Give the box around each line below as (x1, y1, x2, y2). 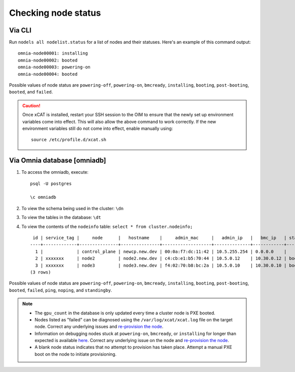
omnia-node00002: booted (18, 57, 78, 63)
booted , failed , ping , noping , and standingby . (9, 287, 113, 293)
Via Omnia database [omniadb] (9, 156, 107, 165)
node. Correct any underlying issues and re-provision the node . (34, 324, 164, 330)
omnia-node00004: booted (18, 71, 78, 77)
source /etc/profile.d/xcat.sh (31, 137, 107, 143)
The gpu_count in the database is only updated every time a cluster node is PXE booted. (34, 310, 216, 316)
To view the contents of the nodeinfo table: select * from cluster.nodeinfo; (21, 223, 193, 229)
